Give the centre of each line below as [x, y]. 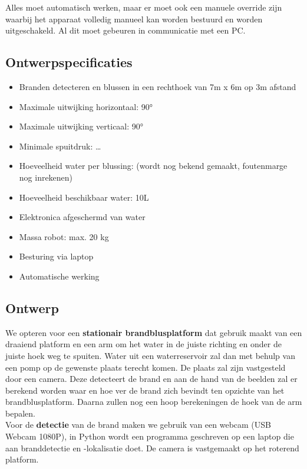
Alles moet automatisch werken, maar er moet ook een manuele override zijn [144, 7]
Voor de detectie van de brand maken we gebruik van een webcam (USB [138, 425]
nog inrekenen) [46, 177]
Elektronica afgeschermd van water [82, 217]
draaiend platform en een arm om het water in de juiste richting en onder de [143, 344]
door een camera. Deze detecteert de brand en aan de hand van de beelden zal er [151, 379]
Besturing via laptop [56, 256]
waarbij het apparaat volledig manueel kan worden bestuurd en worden [134, 19]
